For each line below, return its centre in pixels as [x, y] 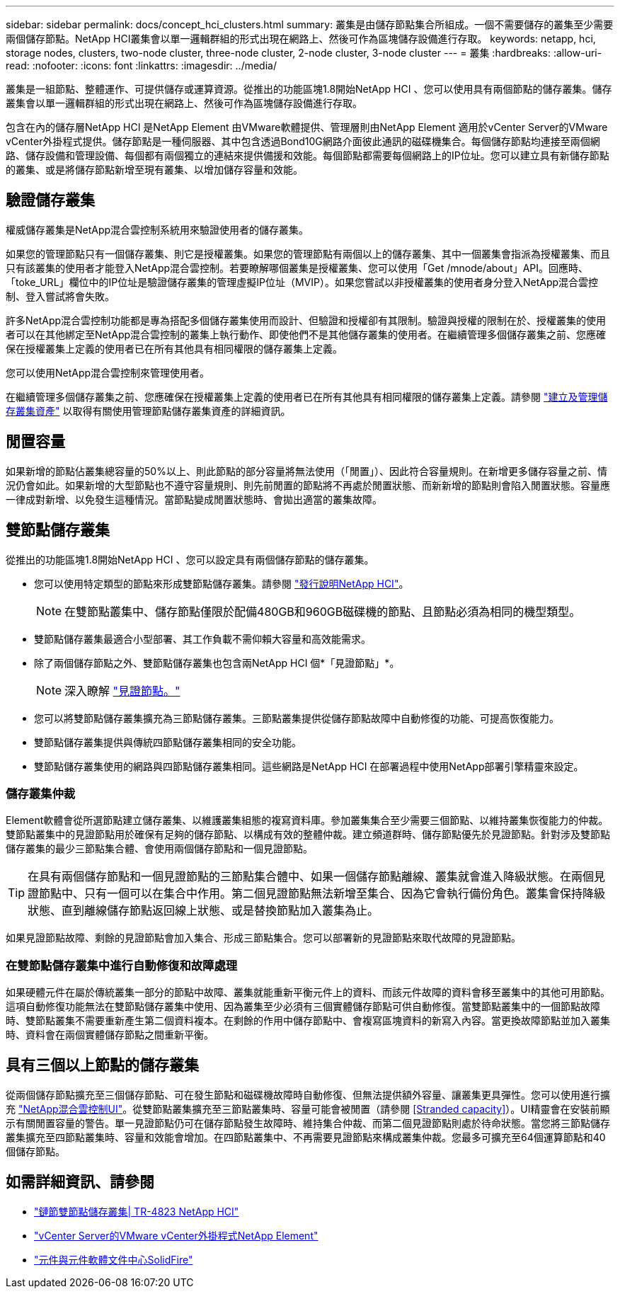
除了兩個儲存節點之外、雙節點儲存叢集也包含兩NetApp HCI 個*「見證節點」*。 [217, 663]
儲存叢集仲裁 [41, 793]
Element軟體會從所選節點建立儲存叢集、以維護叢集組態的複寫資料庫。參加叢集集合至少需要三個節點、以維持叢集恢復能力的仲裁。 [307, 820]
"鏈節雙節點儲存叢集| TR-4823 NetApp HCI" [137, 1211]
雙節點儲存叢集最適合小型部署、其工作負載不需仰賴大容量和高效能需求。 [202, 639]
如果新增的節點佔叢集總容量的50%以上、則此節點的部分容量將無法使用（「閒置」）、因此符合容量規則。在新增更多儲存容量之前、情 [306, 471]
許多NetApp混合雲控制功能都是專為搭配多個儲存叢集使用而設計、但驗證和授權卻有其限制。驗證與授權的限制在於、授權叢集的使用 [306, 320]
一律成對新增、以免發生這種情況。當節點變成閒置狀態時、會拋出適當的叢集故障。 [194, 499]
